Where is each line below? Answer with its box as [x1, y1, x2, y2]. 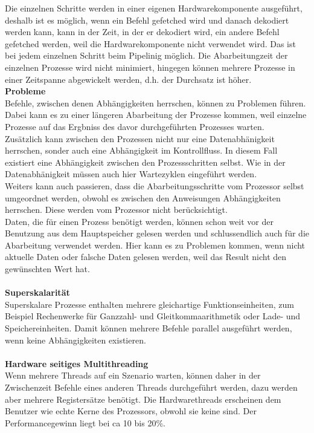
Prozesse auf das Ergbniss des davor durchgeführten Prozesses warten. [5, 120, 264, 132]
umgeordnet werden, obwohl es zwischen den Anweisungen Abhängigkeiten [5, 191, 281, 204]
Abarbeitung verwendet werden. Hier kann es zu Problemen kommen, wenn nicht [5, 238, 306, 251]
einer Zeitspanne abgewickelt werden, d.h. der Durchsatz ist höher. [5, 73, 252, 85]
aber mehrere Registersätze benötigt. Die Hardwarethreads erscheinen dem [5, 392, 281, 405]
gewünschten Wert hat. [5, 262, 90, 275]
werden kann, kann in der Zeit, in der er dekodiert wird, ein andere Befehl [5, 25, 280, 38]
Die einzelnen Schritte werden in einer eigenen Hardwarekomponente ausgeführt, [5, 2, 303, 14]
